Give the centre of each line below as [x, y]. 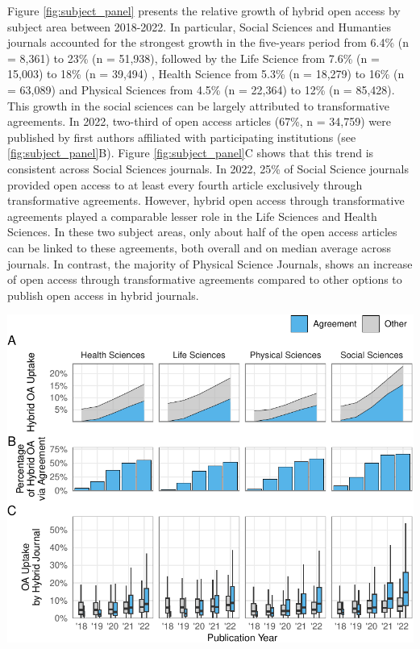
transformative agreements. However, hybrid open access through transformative [206, 200]
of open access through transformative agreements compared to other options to [205, 279]
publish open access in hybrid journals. [103, 295]
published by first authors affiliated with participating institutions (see [182, 137]
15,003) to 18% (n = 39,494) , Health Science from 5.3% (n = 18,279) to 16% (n [206, 74]
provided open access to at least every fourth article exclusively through [185, 184]
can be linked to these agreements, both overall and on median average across [200, 247]
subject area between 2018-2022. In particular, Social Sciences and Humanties [199, 26]
